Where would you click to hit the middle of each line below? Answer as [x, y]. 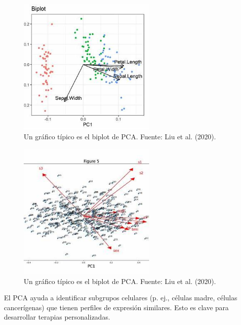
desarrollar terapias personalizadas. [57, 317]
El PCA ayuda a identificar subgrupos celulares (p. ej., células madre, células [121, 298]
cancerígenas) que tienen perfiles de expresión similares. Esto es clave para [117, 307]
